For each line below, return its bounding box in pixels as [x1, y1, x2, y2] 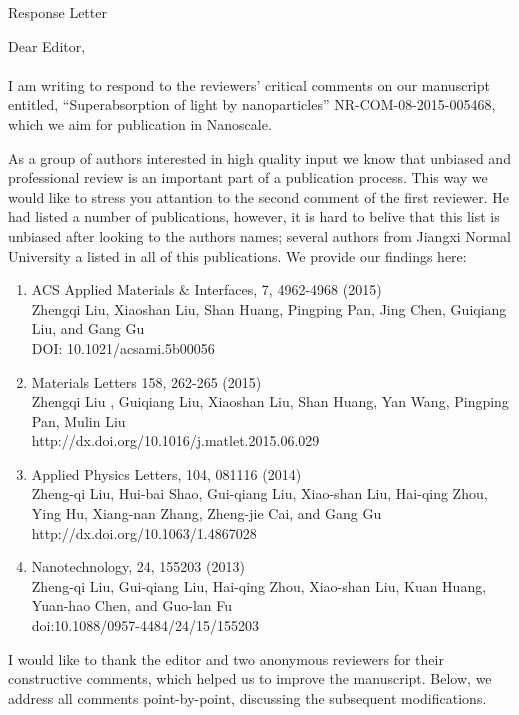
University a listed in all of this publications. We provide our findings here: [8, 245, 467, 266]
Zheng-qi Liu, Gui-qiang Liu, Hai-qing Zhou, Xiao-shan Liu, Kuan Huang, [31, 575, 487, 596]
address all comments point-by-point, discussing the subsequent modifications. [8, 687, 487, 708]
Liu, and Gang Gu [31, 318, 145, 339]
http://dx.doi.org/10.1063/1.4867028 [31, 522, 257, 543]
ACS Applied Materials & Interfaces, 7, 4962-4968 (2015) [31, 279, 382, 300]
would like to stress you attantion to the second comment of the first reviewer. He [8, 186, 509, 207]
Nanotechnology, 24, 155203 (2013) [31, 556, 245, 577]
